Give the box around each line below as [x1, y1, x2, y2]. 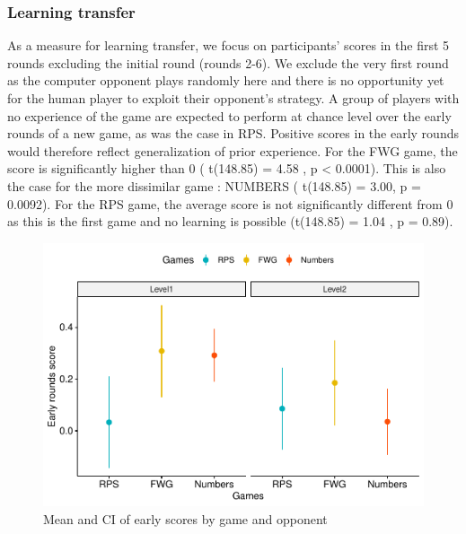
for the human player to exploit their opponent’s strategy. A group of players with [7, 89, 460, 107]
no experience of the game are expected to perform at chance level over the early [7, 106, 452, 125]
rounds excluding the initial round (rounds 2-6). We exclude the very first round [7, 53, 449, 72]
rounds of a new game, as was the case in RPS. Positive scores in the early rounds [7, 124, 459, 143]
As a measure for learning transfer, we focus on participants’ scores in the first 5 [7, 36, 450, 55]
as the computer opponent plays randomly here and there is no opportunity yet [7, 71, 444, 90]
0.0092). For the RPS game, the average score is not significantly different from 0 [7, 194, 453, 213]
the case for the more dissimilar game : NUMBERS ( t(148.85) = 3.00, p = [7, 176, 421, 195]
